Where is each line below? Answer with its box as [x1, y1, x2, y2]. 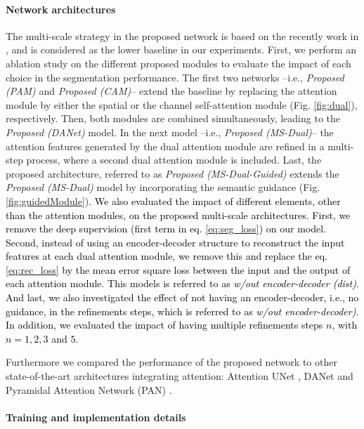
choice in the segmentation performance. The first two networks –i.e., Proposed [6, 70, 344, 84]
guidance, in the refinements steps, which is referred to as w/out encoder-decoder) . [6, 303, 359, 318]
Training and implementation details [6, 409, 186, 424]
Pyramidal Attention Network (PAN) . [6, 382, 172, 397]
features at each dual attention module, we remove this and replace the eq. [6, 249, 327, 263]
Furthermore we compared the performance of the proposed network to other [6, 355, 337, 369]
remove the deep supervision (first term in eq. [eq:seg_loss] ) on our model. [6, 221, 327, 236]
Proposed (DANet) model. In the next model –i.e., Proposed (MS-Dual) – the [6, 124, 334, 139]
